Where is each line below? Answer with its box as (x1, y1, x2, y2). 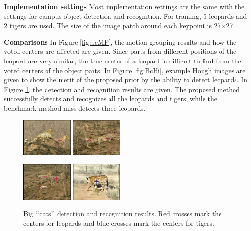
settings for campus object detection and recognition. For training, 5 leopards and (4, 11, 247, 21)
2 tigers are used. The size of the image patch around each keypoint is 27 (4, 20, 221, 31)
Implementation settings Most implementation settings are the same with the (4, 1, 245, 11)
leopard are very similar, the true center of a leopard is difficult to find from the (4, 55, 241, 65)
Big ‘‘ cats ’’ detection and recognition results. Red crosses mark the (23, 208, 222, 218)
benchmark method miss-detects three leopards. (4, 103, 146, 113)
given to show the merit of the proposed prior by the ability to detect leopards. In (4, 75, 248, 85)
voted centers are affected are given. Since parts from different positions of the (4, 46, 236, 56)
